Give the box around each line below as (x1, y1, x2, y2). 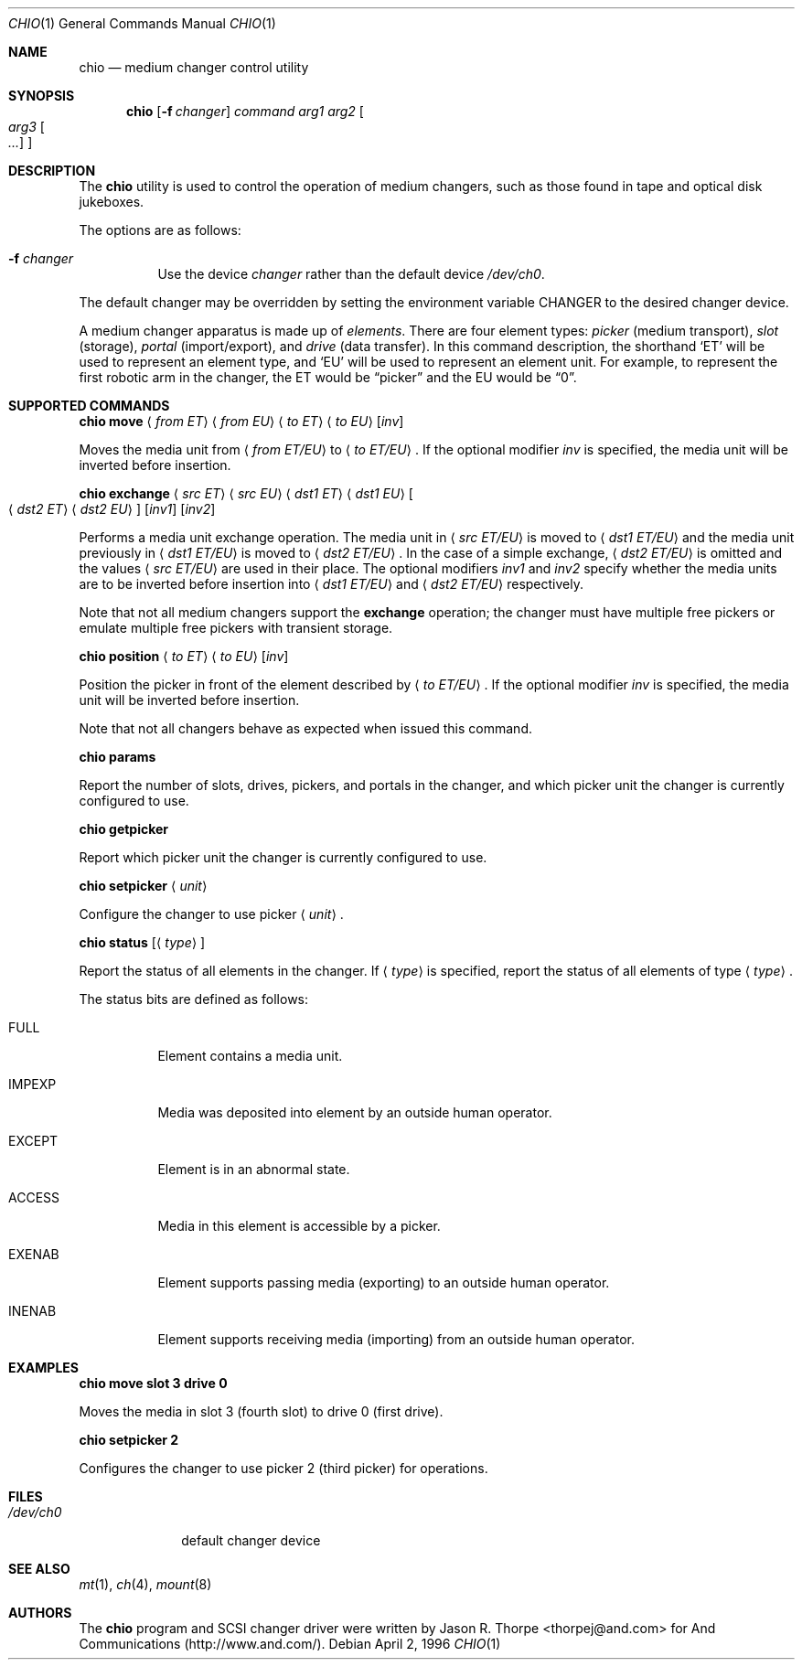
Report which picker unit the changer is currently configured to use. (79, 850, 487, 865)
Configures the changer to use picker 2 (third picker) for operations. (79, 1460, 488, 1476)
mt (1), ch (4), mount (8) (79, 1576, 212, 1592)
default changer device (181, 1533, 321, 1548)
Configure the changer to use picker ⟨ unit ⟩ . (79, 906, 344, 922)
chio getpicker (79, 821, 169, 837)
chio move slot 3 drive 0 (79, 1375, 228, 1391)
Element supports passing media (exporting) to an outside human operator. (157, 1275, 610, 1290)
